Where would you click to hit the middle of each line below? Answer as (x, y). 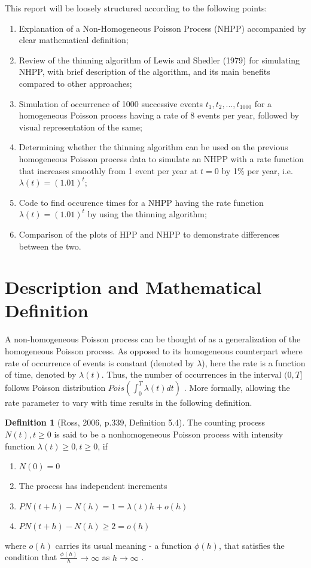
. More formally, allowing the (237, 387)
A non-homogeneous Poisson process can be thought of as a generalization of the (153, 339)
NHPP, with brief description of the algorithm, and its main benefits (144, 72)
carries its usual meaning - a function (124, 545)
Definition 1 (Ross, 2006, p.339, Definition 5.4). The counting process (135, 422)
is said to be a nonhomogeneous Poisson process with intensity (169, 434)
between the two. (50, 246)
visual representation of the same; (80, 127)
